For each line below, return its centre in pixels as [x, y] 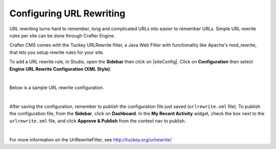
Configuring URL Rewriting [67, 13]
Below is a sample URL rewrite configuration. [57, 88]
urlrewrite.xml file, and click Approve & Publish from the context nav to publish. [98, 121]
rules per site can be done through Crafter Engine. [62, 35]
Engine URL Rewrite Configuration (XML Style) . [61, 69]
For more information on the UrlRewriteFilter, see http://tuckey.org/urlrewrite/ [91, 140]
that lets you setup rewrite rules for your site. [57, 52]
